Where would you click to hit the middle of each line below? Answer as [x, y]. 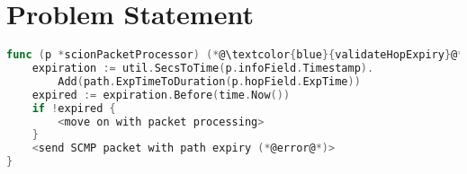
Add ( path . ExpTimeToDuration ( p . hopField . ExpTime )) [209, 81]
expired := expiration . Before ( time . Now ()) [161, 95]
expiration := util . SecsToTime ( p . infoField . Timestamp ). [203, 68]
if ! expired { [74, 108]
